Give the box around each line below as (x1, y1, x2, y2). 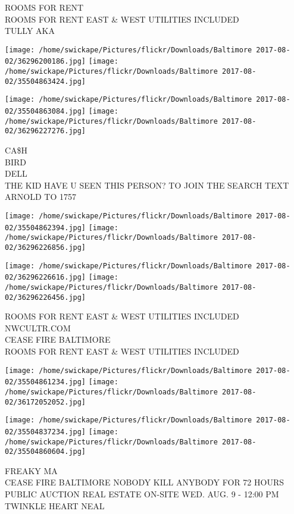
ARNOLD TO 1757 (5, 190, 76, 203)
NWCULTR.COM (5, 321, 71, 334)
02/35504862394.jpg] (5, 223, 86, 232)
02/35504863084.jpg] (5, 107, 86, 116)
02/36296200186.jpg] (5, 57, 86, 66)
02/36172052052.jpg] (5, 397, 86, 406)
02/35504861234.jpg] (5, 378, 86, 387)
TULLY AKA (5, 24, 55, 37)
